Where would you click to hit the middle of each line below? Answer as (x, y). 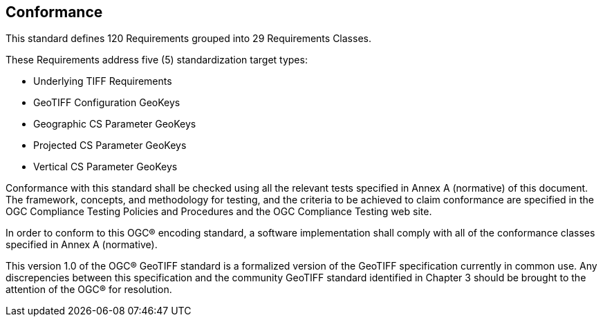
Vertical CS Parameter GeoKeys (105, 167)
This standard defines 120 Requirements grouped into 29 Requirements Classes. (188, 39)
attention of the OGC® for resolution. (89, 290)
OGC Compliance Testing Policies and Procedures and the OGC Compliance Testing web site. (219, 212)
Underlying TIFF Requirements (103, 81)
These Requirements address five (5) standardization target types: (157, 60)
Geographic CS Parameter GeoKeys (115, 124)
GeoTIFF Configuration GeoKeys (107, 103)
